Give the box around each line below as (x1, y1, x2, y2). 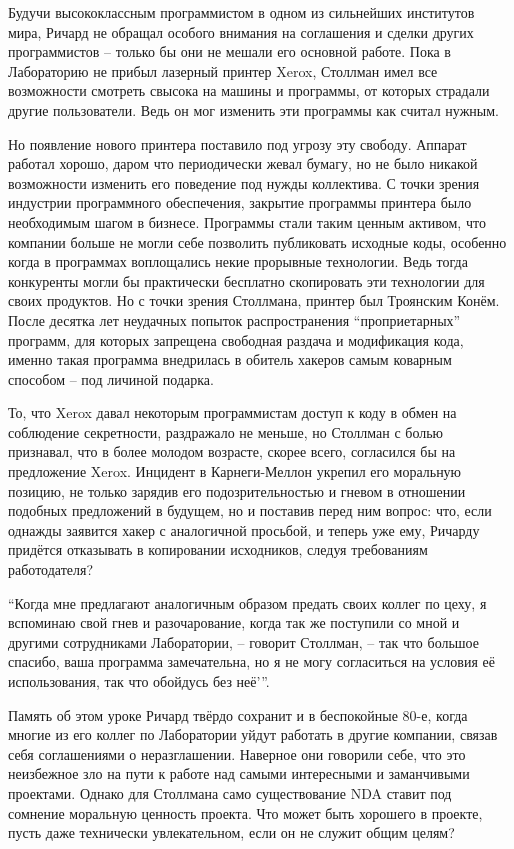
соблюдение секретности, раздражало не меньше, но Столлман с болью (8, 421, 444, 442)
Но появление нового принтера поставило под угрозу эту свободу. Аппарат (8, 133, 467, 154)
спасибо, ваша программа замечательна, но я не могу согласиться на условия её (8, 651, 495, 672)
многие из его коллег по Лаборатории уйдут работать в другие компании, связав (8, 724, 498, 745)
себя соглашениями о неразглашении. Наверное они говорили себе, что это (8, 743, 466, 764)
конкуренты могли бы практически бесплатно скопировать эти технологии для (8, 270, 485, 291)
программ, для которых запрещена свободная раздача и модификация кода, (8, 329, 464, 350)
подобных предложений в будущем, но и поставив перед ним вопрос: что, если (8, 500, 492, 521)
